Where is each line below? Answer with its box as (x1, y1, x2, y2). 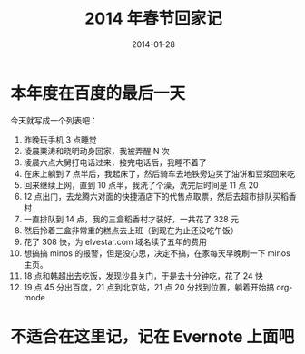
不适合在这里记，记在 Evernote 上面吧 (10, 326, 295, 347)
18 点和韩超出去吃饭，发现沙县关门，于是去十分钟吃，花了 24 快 (23, 270, 264, 281)
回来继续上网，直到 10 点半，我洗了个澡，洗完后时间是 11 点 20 (23, 179, 259, 191)
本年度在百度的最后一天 (10, 83, 186, 103)
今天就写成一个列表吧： (10, 114, 98, 125)
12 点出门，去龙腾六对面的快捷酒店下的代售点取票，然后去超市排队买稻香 (23, 191, 297, 202)
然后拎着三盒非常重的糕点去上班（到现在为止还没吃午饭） (23, 224, 239, 236)
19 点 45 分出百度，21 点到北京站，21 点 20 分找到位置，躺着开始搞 (23, 281, 275, 292)
